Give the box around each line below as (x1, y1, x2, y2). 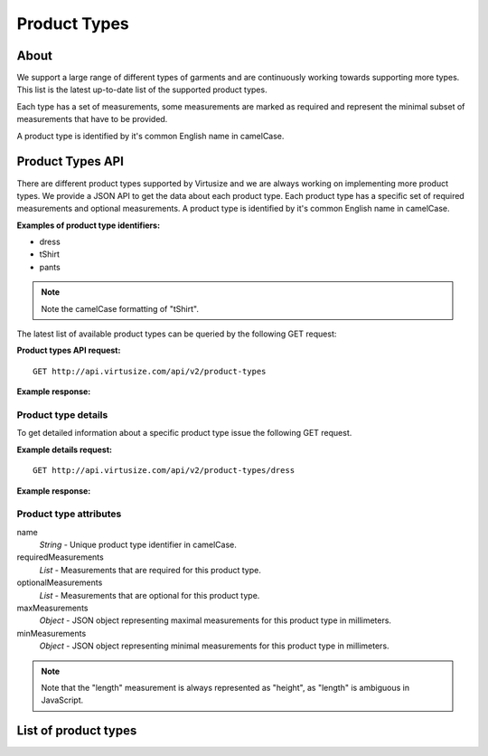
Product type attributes (16, 507, 122, 520)
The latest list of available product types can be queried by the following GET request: (16, 328, 337, 339)
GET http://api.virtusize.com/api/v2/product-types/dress (33, 466, 296, 476)
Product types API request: (16, 345, 121, 356)
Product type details (16, 408, 108, 421)
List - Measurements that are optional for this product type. (39, 590, 260, 600)
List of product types (16, 723, 137, 739)
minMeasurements (16, 628, 87, 638)
